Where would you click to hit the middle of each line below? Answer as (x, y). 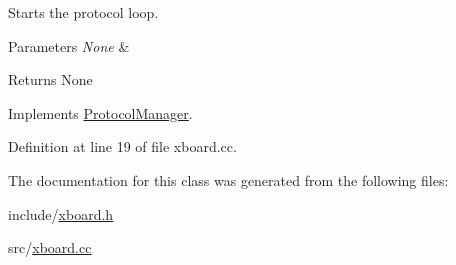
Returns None (50, 79)
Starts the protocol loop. (83, 12)
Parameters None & (69, 45)
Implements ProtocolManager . (100, 112)
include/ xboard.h (61, 213)
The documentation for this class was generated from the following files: (228, 179)
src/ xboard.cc (50, 247)
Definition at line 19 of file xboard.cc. (122, 146)
